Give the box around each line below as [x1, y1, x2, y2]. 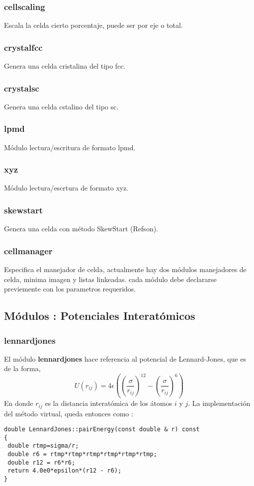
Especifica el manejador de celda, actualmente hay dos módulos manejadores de [4, 264, 247, 275]
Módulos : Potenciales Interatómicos [4, 308, 195, 323]
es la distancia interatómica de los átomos [45, 398, 172, 408]
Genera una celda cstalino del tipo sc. [4, 101, 119, 111]
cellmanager [4, 244, 53, 257]
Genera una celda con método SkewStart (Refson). [4, 223, 159, 234]
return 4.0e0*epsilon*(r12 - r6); [7, 467, 122, 475]
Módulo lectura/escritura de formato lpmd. [4, 142, 136, 152]
